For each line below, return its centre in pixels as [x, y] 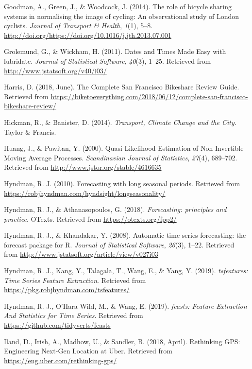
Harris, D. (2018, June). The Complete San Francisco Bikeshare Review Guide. [122, 87]
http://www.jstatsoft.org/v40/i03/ [55, 70]
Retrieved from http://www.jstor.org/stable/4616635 [83, 167]
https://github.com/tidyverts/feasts [57, 325]
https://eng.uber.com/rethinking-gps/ [60, 360]
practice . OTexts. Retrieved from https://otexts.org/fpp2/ [90, 219]
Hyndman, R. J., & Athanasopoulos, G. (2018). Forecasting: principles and [115, 209]
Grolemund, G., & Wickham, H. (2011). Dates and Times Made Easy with [115, 51]
